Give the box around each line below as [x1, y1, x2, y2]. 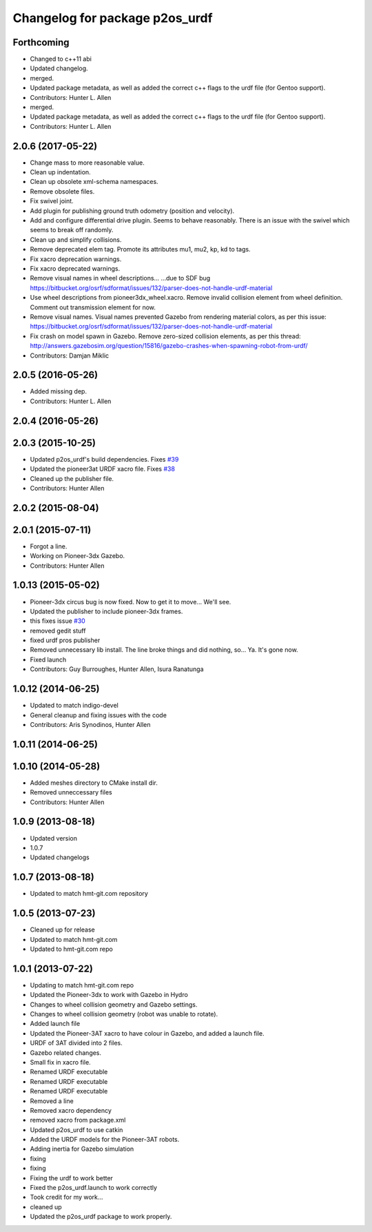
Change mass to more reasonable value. [30, 158, 145, 167]
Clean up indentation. [30, 168, 91, 176]
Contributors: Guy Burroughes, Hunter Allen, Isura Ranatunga [30, 665, 204, 673]
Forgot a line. [30, 542, 68, 551]
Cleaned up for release [30, 925, 96, 934]
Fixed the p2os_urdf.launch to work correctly [30, 1184, 158, 1192]
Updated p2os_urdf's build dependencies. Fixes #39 [30, 455, 179, 463]
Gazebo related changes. [30, 1048, 102, 1057]
